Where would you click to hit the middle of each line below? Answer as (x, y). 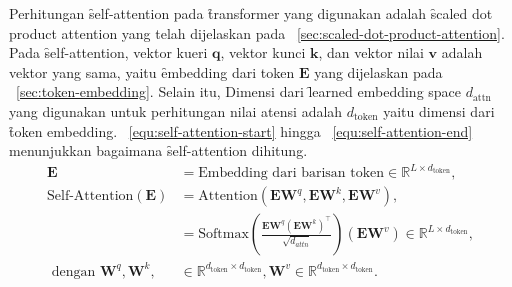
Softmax (223, 234)
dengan (73, 271)
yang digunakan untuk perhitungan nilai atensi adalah (176, 110)
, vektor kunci (263, 52)
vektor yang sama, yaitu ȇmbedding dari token (152, 71)
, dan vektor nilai (371, 52)
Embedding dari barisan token (291, 173)
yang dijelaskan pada (378, 71)
